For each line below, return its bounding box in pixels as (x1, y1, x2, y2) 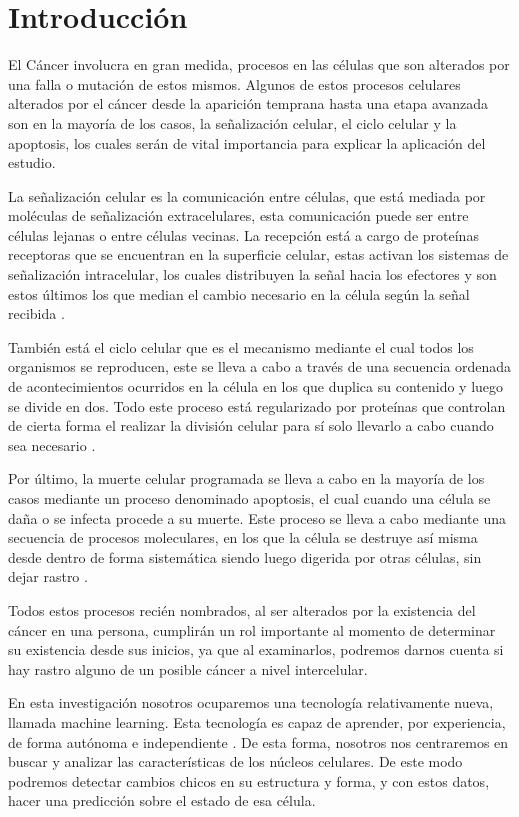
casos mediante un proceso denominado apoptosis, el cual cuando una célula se (8, 488, 491, 508)
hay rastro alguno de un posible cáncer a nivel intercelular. (8, 658, 368, 679)
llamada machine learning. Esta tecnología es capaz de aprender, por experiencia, (8, 711, 506, 732)
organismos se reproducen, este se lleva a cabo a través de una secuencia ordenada (8, 356, 512, 377)
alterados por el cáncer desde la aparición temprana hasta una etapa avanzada (8, 93, 488, 114)
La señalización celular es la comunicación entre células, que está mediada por (8, 185, 486, 206)
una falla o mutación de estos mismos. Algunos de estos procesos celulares (8, 73, 461, 94)
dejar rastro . (8, 566, 88, 587)
